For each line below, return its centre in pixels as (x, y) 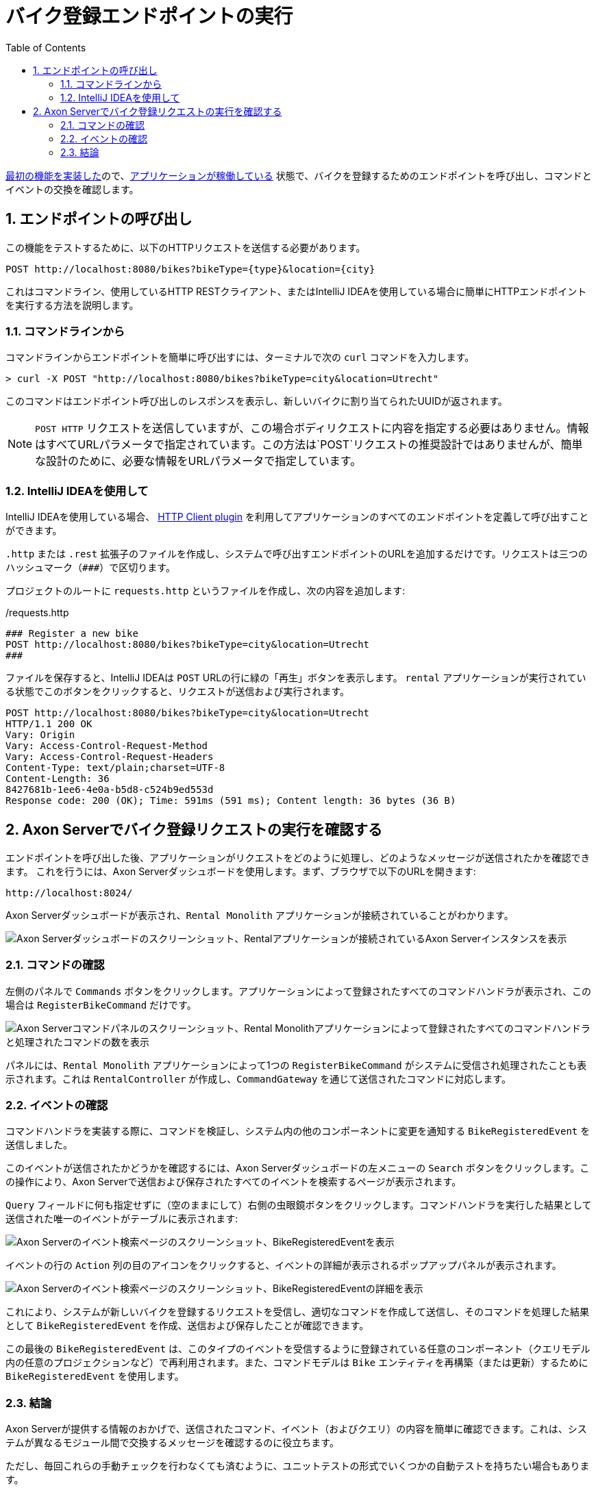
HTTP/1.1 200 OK (49, 724)
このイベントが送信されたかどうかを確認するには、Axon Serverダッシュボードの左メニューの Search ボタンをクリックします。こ (298, 1168)
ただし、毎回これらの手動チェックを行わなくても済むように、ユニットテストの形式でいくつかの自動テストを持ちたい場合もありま (298, 1466)
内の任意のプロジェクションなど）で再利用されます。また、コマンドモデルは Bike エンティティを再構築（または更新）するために (297, 1363)
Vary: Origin (40, 735)
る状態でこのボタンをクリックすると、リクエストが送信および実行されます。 (178, 692)
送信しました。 (39, 1145)
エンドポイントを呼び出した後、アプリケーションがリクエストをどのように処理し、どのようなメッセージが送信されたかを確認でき (298, 857)
